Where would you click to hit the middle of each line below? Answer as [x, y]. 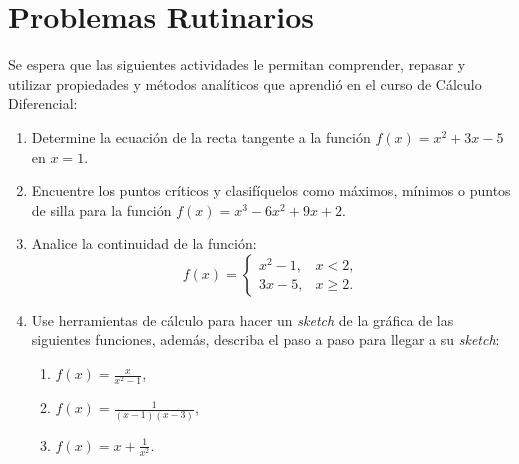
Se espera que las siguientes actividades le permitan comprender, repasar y [237, 64]
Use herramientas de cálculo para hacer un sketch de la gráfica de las [242, 319]
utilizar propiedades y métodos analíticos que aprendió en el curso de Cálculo [245, 83]
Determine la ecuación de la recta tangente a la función [201, 136]
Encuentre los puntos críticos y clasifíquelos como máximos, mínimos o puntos [271, 190]
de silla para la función [101, 209]
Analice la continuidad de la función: [144, 243]
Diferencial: [43, 103]
